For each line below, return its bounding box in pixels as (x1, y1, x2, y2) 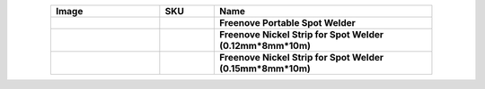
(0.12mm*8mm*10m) (219, 40, 312, 52)
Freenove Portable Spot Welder (219, 17, 357, 28)
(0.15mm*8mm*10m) (219, 62, 312, 75)
